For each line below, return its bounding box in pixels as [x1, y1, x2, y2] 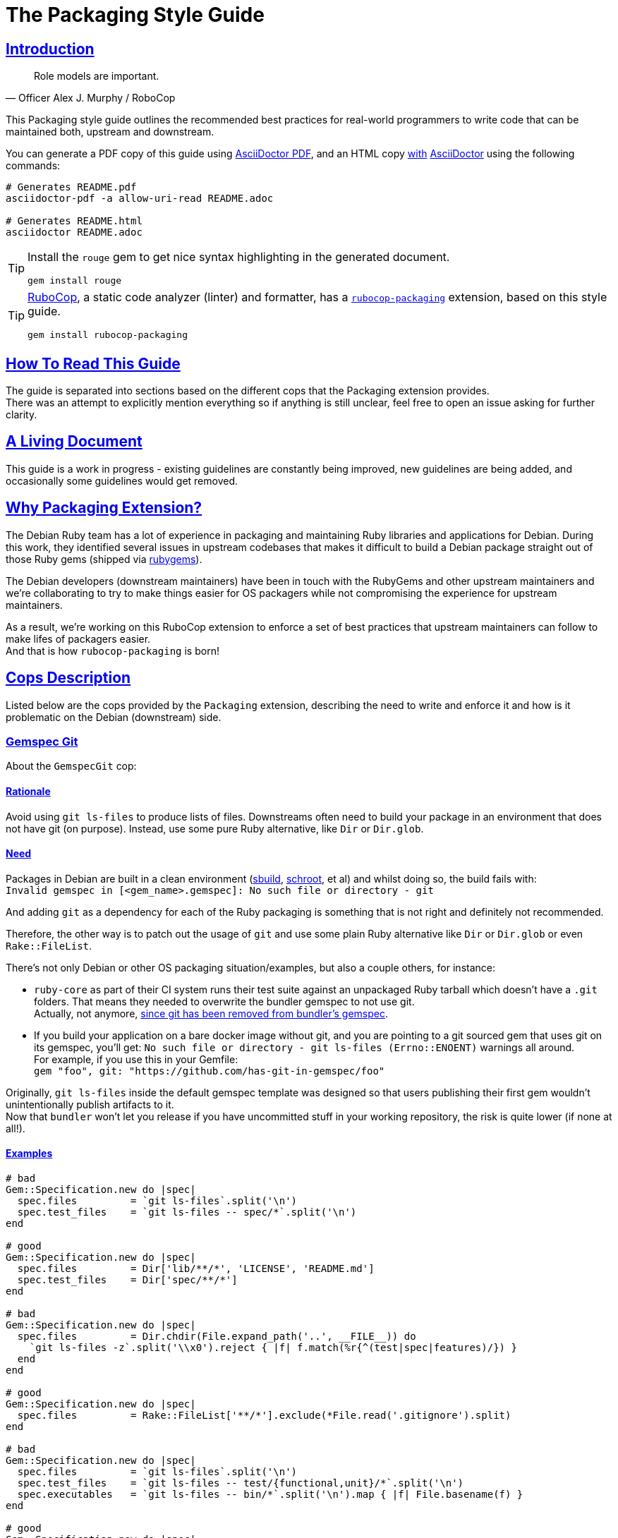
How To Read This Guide [6, 354, 181, 373]
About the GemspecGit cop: [6, 760, 137, 773]
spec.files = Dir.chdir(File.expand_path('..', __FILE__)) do [17, 1330, 416, 1342]
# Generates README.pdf [6, 181, 137, 193]
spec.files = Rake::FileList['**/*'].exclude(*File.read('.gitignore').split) [17, 1409, 511, 1421]
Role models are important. [34, 70, 159, 83]
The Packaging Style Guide [6, 3, 265, 27]
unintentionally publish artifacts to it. [6, 1098, 174, 1110]
